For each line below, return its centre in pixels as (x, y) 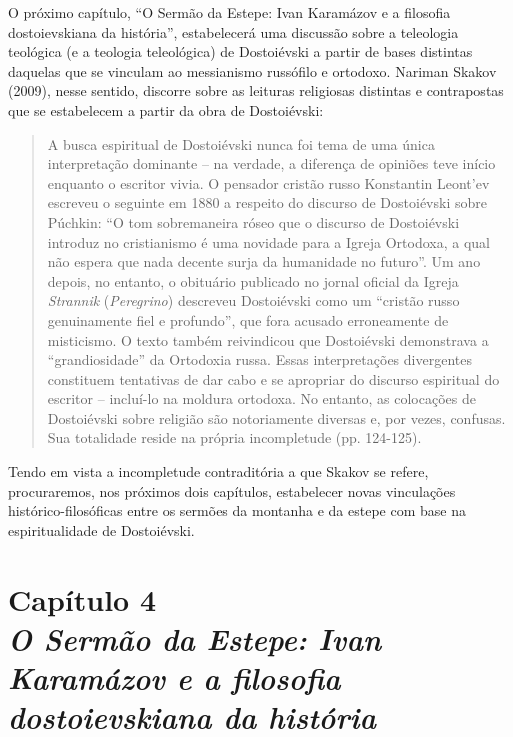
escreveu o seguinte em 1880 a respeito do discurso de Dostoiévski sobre (267, 202)
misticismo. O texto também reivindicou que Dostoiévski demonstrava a (268, 339)
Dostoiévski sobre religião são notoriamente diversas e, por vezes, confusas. (276, 417)
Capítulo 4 (82, 598)
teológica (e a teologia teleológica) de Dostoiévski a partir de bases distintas (240, 51)
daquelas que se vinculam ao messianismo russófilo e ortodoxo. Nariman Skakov (252, 70)
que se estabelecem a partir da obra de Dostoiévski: (166, 109)
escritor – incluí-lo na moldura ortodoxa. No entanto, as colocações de (261, 398)
